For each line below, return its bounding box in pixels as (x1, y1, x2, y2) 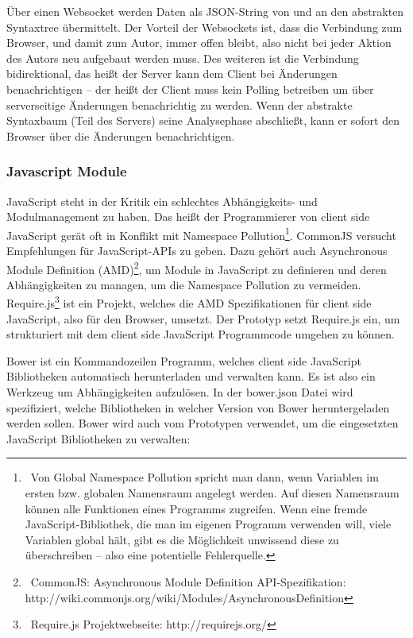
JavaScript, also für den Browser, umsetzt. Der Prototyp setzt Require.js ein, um (6, 310, 400, 327)
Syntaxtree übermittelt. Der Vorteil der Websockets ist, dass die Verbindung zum (6, 18, 403, 35)
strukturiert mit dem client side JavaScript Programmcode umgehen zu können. (6, 326, 395, 342)
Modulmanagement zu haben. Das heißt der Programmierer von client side (6, 208, 370, 225)
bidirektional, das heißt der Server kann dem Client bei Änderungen (6, 65, 338, 82)
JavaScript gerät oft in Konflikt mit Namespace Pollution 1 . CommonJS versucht (6, 224, 396, 243)
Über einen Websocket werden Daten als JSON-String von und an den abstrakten (6, 3, 404, 19)
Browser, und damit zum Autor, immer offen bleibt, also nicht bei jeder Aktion (6, 34, 392, 51)
